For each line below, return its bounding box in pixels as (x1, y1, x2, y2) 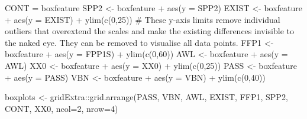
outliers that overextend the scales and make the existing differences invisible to (5, 25, 294, 37)
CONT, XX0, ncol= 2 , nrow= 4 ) (5, 102, 118, 114)
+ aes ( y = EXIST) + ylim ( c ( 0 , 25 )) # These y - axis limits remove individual (5, 13, 280, 25)
